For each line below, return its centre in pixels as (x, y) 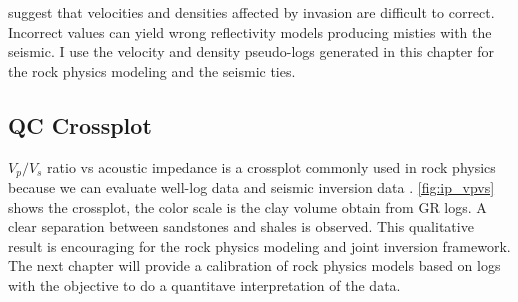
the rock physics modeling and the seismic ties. (152, 70)
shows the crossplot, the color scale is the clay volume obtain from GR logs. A (247, 206)
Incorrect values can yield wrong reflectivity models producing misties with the (250, 31)
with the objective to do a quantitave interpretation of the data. (204, 285)
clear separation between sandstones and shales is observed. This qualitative (241, 226)
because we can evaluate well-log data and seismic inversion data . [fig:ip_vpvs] (251, 187)
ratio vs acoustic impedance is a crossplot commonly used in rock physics (271, 166)
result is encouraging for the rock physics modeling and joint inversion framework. (259, 245)
